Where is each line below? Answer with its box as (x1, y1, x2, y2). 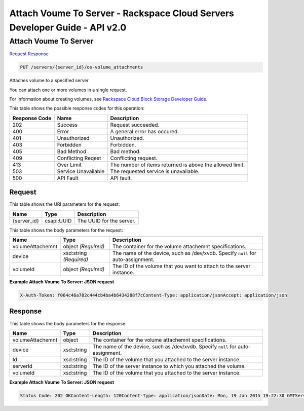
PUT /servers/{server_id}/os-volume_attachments (20, 64, 143, 70)
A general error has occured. (110, 128, 179, 135)
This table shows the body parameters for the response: (9, 320, 127, 326)
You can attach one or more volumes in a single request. (9, 87, 127, 93)
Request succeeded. (110, 121, 160, 128)
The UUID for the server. (77, 217, 136, 224)
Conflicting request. (110, 155, 158, 162)
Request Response (9, 51, 49, 57)
